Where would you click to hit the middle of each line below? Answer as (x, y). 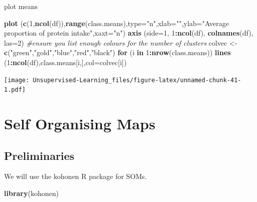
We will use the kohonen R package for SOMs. (76, 176)
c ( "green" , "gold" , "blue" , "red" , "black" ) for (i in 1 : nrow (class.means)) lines (117, 52)
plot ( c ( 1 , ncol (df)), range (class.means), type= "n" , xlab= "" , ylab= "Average (116, 23)
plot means (21, 6)
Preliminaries (39, 155)
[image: (17, 80)
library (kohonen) (31, 193)
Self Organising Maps (80, 124)
